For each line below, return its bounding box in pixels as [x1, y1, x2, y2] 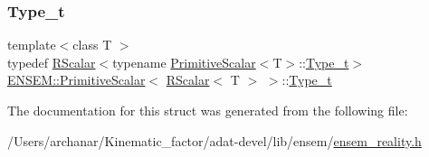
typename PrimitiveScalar [112, 52, 256, 71]
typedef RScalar [7, 52, 96, 71]
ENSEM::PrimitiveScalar [7, 70, 146, 89]
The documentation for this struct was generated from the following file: [7, 101, 408, 119]
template [7, 35, 56, 54]
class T [72, 35, 112, 54]
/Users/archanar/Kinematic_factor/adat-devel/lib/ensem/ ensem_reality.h [7, 131, 422, 150]
